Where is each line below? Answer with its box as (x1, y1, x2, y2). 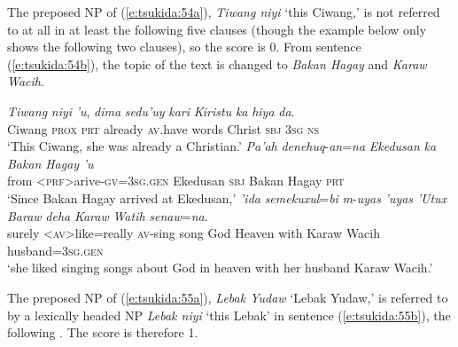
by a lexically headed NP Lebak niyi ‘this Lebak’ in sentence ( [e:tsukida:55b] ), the (7, 305, 451, 324)
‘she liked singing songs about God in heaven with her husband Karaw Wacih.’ (7, 258, 433, 277)
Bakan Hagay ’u (7, 154, 94, 172)
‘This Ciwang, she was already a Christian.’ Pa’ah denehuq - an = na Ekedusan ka (7, 137, 437, 155)
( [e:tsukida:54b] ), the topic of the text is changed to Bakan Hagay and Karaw (7, 54, 427, 73)
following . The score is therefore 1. (7, 323, 198, 342)
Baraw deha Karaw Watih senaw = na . (7, 206, 208, 225)
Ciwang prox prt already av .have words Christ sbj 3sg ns (7, 119, 320, 138)
